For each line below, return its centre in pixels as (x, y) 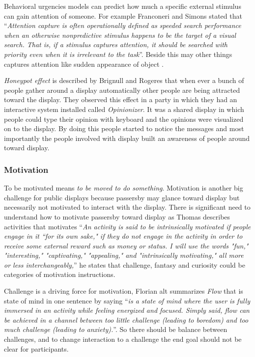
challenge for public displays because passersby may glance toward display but (122, 197)
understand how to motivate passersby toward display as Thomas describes (117, 216)
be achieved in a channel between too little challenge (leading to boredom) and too (126, 319)
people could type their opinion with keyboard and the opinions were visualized (124, 119)
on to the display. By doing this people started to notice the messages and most (124, 128)
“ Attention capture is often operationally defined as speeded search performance (123, 25)
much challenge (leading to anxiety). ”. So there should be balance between (116, 329)
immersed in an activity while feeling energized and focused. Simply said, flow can (127, 310)
